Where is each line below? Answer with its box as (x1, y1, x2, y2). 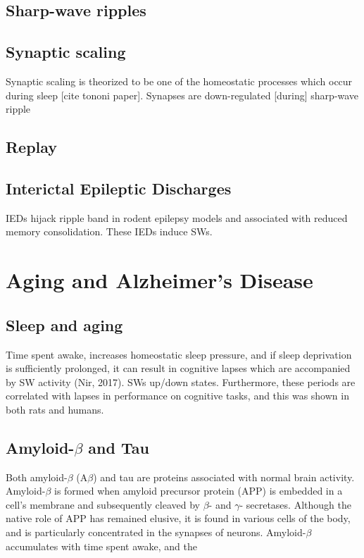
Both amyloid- (6, 469, 68, 484)
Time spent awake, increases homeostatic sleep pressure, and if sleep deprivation (6, 347, 352, 361)
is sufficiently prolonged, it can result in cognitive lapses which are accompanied (6, 361, 351, 376)
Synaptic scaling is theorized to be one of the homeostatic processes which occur (6, 73, 353, 88)
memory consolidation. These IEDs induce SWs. (6, 224, 213, 239)
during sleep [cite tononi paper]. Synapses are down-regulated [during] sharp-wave (6, 87, 359, 102)
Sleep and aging (6, 314, 123, 335)
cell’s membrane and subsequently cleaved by (6, 497, 200, 512)
